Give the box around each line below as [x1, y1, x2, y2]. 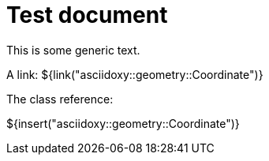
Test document [6, 2, 168, 28]
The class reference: [6, 92, 114, 106]
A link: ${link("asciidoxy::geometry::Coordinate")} [6, 67, 263, 81]
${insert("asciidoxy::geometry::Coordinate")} [6, 116, 240, 130]
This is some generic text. [6, 43, 140, 57]
